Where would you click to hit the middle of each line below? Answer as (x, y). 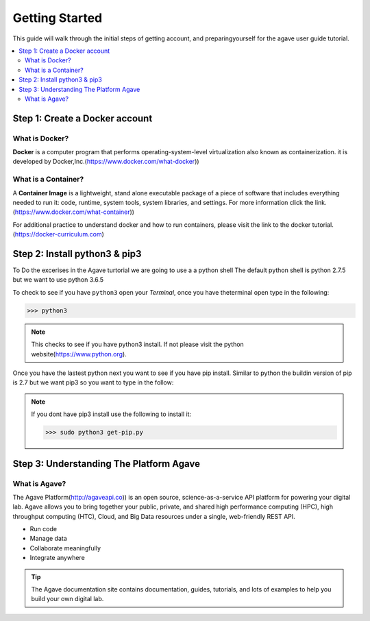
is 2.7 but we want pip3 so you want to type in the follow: (93, 382)
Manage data (49, 539)
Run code (44, 529)
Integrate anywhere (57, 558)
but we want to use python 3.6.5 (58, 280)
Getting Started (58, 18)
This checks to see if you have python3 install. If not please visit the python (138, 344)
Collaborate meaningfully (65, 548)
